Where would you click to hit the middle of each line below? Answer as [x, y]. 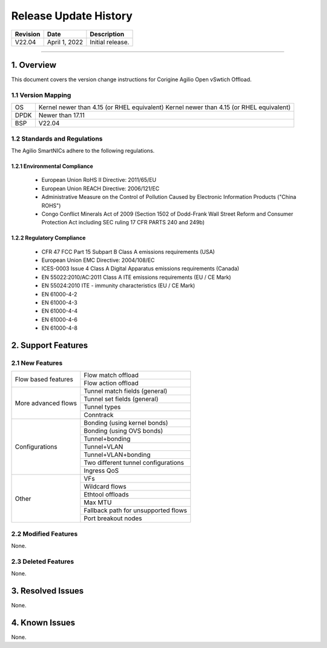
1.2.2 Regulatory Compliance [48, 238]
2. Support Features [50, 346]
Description [107, 34]
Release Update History [72, 16]
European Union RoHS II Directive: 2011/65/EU [99, 180]
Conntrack [99, 415]
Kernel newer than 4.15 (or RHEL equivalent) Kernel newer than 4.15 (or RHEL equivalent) [164, 107]
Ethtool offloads [107, 495]
